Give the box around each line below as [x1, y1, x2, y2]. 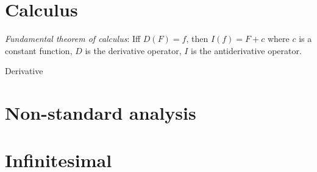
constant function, [5, 44, 73, 57]
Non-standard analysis [5, 100, 196, 125]
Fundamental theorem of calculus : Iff [5, 32, 141, 45]
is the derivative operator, [85, 44, 182, 57]
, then [186, 32, 208, 45]
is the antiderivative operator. [191, 44, 302, 57]
